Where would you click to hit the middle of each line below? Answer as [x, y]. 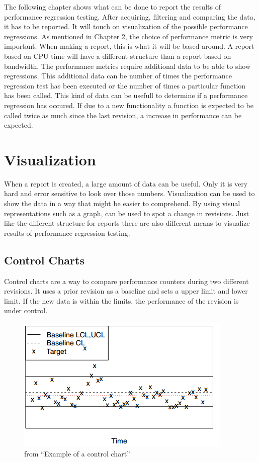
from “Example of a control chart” [77, 453]
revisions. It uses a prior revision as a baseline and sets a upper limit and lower [126, 291]
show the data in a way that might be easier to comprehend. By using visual [122, 203]
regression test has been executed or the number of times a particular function [125, 85]
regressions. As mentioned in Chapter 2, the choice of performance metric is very [128, 36]
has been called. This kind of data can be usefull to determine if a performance [126, 95]
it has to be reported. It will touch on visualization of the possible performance [126, 26]
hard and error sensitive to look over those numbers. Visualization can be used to [129, 193]
